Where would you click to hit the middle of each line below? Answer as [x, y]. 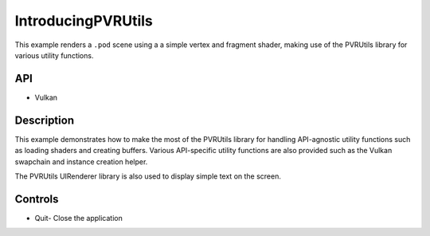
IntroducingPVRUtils [84, 21]
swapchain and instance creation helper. [81, 161]
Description [45, 120]
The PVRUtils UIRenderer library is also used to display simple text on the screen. [148, 176]
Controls [37, 199]
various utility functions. [54, 55]
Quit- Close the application [78, 218]
